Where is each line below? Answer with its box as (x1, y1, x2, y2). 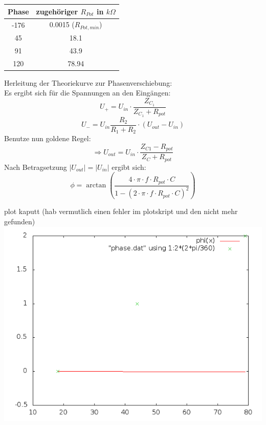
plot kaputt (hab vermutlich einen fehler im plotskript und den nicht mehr (4, 206, 238, 217)
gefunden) (4, 216, 35, 226)
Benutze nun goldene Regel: (4, 133, 91, 144)
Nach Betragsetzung (4, 161, 67, 172)
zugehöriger (36, 6, 78, 16)
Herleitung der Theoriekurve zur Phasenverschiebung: (4, 77, 172, 88)
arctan (86, 182, 106, 189)
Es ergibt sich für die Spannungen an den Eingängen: (4, 87, 171, 98)
